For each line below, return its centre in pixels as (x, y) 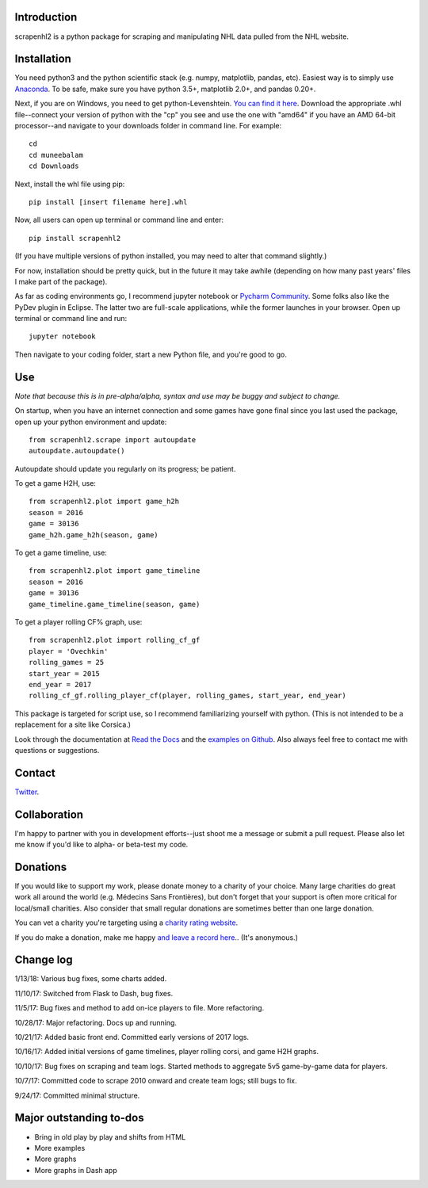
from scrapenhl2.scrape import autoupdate (113, 439)
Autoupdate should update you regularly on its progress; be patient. (125, 468)
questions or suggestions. (57, 750)
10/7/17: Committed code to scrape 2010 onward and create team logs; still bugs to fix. (156, 1081)
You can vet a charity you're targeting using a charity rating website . (126, 923)
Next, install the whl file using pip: (70, 184)
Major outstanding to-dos (79, 1118)
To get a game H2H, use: (55, 483)
